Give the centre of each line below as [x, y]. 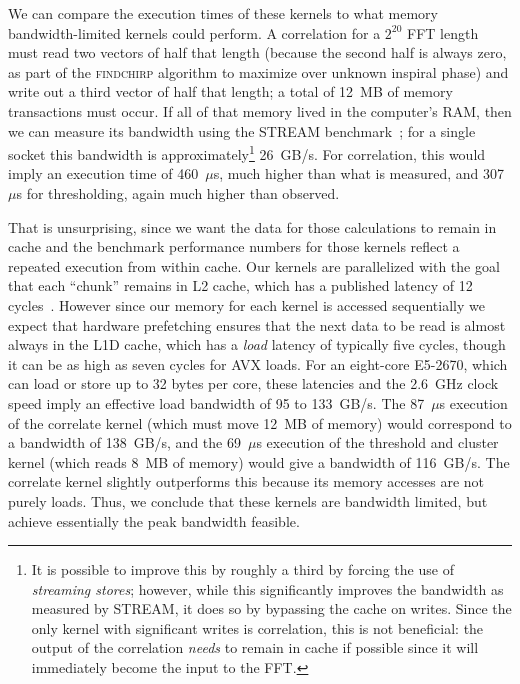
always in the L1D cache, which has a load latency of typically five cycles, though [257, 344]
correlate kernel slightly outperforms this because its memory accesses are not [246, 481]
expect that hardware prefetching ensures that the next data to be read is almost [257, 324]
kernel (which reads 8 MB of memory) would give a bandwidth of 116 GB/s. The [259, 461]
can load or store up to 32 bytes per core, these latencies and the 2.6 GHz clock [253, 383]
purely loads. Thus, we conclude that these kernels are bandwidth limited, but [248, 500]
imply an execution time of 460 [103, 173]
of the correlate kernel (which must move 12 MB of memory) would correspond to [260, 422]
